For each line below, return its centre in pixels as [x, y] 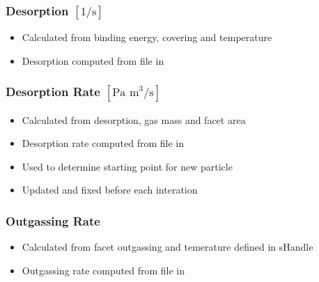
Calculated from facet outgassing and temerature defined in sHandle [168, 247]
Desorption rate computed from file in [103, 143]
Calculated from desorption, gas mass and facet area [134, 119]
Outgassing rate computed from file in [103, 270]
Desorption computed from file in [93, 60]
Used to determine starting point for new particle [127, 166]
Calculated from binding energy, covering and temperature [147, 37]
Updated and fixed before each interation [110, 190]
